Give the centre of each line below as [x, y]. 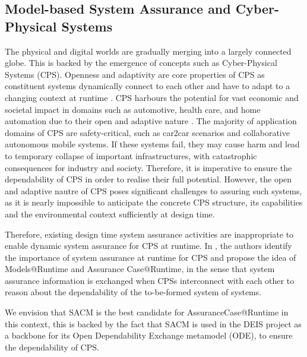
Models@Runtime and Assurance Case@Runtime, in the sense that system [140, 269]
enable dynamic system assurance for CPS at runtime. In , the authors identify [148, 246]
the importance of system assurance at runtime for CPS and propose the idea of [151, 257]
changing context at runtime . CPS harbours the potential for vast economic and [152, 97]
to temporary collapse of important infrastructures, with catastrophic [131, 155]
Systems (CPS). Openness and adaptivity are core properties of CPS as [135, 74]
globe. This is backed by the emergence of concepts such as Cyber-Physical [141, 63]
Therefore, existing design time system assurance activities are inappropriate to [149, 234]
